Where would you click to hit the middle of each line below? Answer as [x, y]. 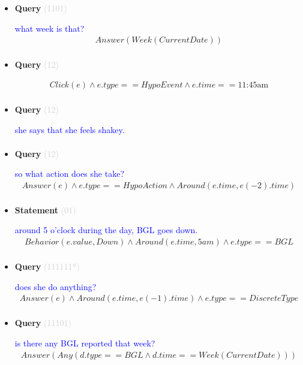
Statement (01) [45, 209]
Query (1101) [41, 8]
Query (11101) [43, 323]
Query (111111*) [47, 266]
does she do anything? [55, 286]
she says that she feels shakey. [70, 129]
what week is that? [49, 28]
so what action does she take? [69, 174]
